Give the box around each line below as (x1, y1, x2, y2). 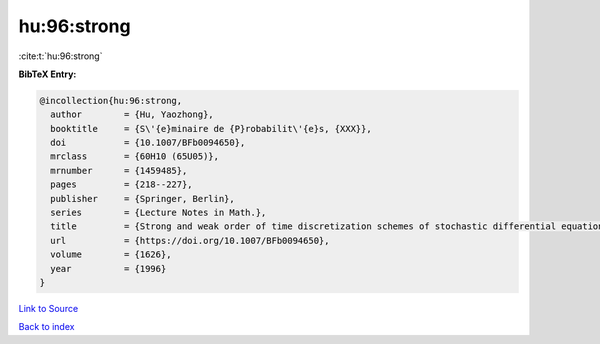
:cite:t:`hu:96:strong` (18, 50, 103, 62)
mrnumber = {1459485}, (50, 165, 188, 176)
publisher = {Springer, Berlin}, (50, 193, 235, 204)
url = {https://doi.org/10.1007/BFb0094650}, (50, 235, 330, 246)
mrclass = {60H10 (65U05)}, (50, 151, 220, 162)
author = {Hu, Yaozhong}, (50, 109, 214, 120)
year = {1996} (50, 263, 167, 274)
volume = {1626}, (50, 249, 172, 260)
